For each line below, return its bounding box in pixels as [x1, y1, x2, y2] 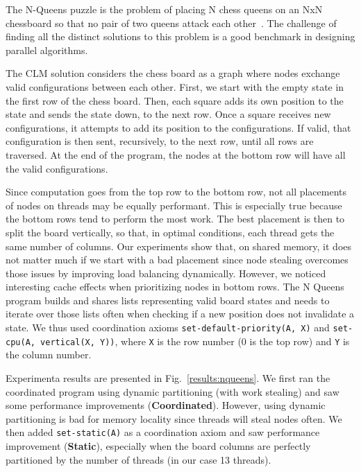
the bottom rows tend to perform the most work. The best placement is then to [6, 211, 345, 226]
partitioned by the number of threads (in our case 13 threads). [6, 452, 271, 466]
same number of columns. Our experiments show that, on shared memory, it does [6, 238, 352, 253]
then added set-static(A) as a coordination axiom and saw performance [6, 425, 320, 439]
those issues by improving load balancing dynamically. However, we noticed [6, 265, 326, 280]
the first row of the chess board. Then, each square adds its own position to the [6, 93, 344, 107]
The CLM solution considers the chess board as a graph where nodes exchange [6, 66, 340, 80]
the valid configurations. [6, 161, 108, 175]
